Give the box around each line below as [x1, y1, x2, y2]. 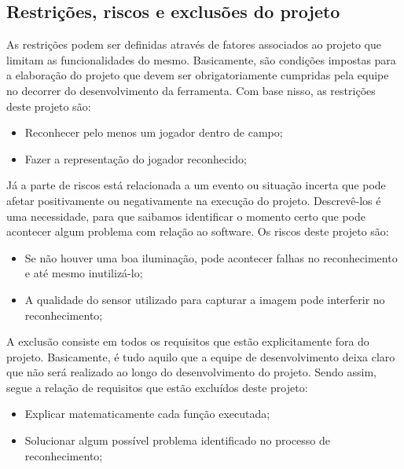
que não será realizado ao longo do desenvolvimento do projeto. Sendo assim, [6, 364, 376, 380]
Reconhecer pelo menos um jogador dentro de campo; [24, 124, 283, 141]
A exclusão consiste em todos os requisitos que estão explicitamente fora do [6, 333, 369, 350]
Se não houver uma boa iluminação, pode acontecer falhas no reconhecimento [24, 249, 398, 266]
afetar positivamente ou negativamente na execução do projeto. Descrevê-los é [6, 192, 381, 208]
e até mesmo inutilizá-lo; [24, 265, 143, 281]
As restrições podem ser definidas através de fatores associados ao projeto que [6, 36, 381, 53]
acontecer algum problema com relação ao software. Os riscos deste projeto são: [6, 223, 389, 240]
